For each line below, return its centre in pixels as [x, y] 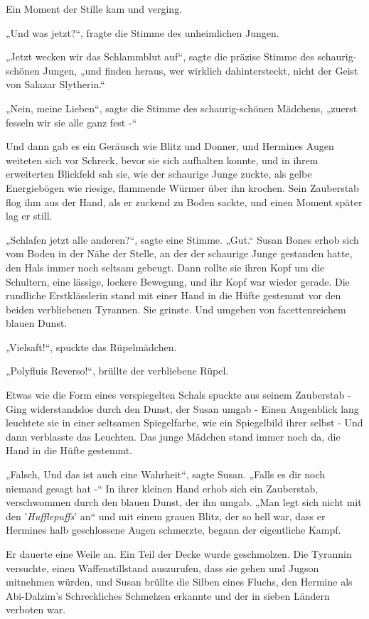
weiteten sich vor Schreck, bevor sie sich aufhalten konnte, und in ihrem [162, 160]
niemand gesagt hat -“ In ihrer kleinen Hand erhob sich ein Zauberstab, [162, 488]
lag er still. [29, 216]
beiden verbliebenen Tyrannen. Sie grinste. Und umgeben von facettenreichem [176, 309]
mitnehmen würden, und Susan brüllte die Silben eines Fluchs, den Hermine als [179, 582]
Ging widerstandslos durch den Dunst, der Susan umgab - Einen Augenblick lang [182, 408]
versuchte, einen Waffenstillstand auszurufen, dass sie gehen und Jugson [162, 567]
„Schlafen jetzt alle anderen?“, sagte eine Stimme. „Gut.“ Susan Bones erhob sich [182, 239]
